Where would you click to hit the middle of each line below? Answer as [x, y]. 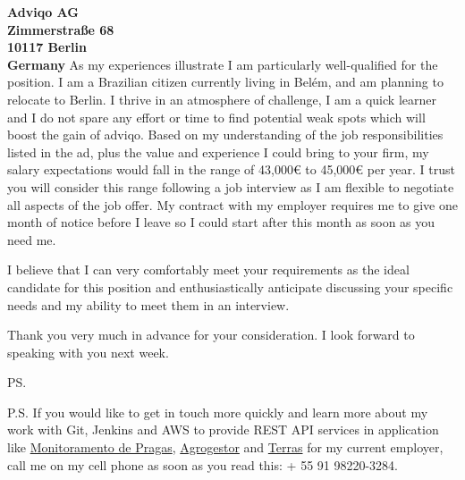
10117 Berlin [47, 47]
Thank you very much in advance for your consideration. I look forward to [211, 335]
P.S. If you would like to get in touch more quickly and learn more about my [218, 412]
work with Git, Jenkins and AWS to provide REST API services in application [223, 429]
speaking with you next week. [88, 352]
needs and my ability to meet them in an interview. [148, 304]
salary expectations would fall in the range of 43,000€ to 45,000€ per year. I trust [231, 169]
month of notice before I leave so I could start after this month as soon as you [221, 222]
